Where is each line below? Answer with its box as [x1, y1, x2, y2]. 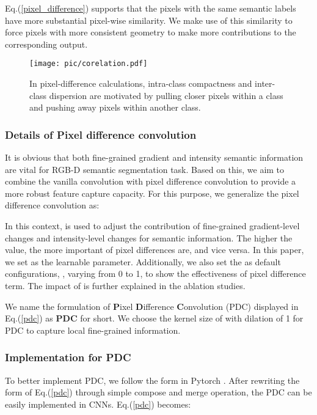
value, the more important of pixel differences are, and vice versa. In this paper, [5, 243, 304, 256]
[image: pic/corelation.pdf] [29, 59, 148, 68]
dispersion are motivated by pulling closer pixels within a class [49, 89, 283, 101]
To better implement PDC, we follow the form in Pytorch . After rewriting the [5, 373, 300, 386]
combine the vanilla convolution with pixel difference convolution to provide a [5, 175, 296, 188]
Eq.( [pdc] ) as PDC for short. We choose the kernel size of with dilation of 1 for [5, 312, 304, 325]
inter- [255, 77, 275, 90]
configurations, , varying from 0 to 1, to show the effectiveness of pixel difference [5, 267, 306, 280]
